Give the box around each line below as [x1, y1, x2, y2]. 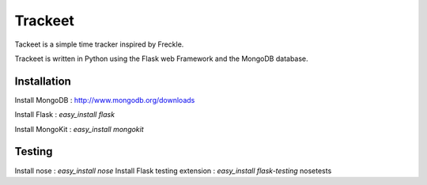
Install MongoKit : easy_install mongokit [14, 124, 144, 134]
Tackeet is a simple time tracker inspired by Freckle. [14, 40, 184, 49]
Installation [14, 74, 71, 88]
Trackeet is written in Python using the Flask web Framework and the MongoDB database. [14, 54, 308, 63]
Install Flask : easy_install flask [14, 110, 115, 119]
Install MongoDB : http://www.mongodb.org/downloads [14, 95, 195, 104]
